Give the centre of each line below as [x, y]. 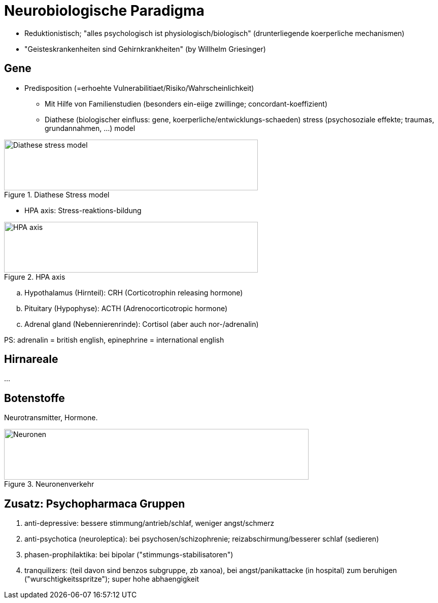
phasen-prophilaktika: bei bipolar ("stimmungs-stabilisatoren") [129, 555]
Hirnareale [31, 359]
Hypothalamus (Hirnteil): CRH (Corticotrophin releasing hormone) [134, 292]
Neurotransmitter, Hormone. [51, 418]
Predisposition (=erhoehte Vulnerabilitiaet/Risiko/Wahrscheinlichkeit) [139, 88]
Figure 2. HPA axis [35, 277]
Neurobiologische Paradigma [104, 11]
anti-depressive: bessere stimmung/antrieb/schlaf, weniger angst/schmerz [149, 523]
